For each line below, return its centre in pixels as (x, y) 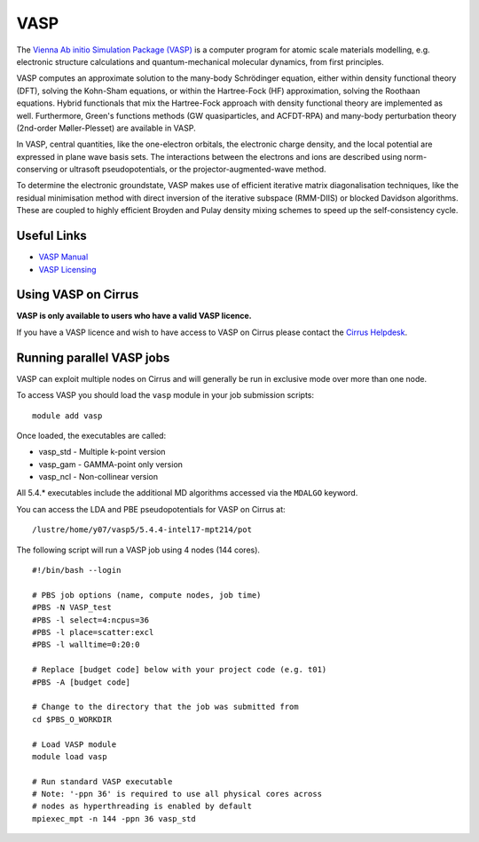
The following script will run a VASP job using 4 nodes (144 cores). (138, 550)
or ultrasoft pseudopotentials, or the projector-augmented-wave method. (192, 170)
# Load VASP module (75, 744)
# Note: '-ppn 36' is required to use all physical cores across (177, 794)
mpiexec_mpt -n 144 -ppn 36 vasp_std (114, 818)
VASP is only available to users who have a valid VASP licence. (134, 316)
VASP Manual (63, 257)
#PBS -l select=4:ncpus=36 (91, 620)
